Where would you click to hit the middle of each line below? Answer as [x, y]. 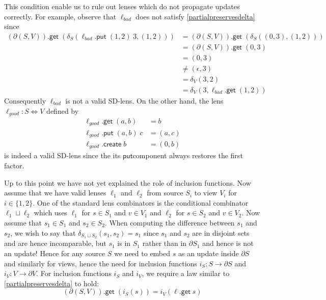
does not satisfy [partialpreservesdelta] [195, 16]
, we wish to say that [43, 232]
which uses [50, 212]
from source [165, 193]
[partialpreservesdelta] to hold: [52, 283]
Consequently [25, 100]
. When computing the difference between [170, 223]
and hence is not [228, 243]
